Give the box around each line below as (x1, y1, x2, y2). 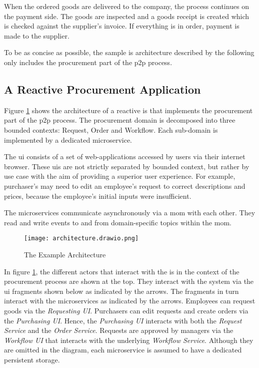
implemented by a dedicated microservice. (4, 134, 132, 145)
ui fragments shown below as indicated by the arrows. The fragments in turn (4, 285, 239, 296)
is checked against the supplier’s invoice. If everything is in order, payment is (4, 21, 239, 31)
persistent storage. (4, 354, 60, 364)
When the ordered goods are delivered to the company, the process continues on (4, 1, 249, 11)
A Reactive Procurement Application (4, 81, 201, 97)
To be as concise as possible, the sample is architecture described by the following (4, 47, 254, 58)
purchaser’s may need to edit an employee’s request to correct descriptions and (4, 180, 245, 191)
